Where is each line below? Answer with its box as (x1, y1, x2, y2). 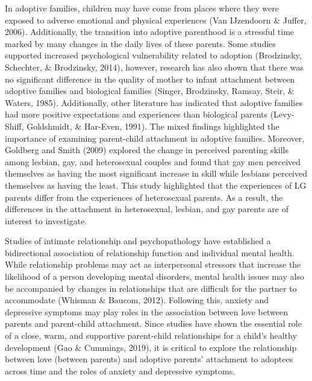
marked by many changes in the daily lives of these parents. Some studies (5, 37, 276, 49)
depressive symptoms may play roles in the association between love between (5, 305, 288, 318)
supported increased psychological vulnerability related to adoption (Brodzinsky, (5, 49, 302, 61)
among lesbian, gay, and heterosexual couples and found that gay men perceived (5, 155, 301, 168)
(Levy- (270, 108, 295, 121)
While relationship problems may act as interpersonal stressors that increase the (5, 258, 301, 271)
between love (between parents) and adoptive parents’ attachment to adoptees (5, 353, 293, 365)
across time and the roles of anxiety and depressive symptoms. (5, 364, 236, 377)
